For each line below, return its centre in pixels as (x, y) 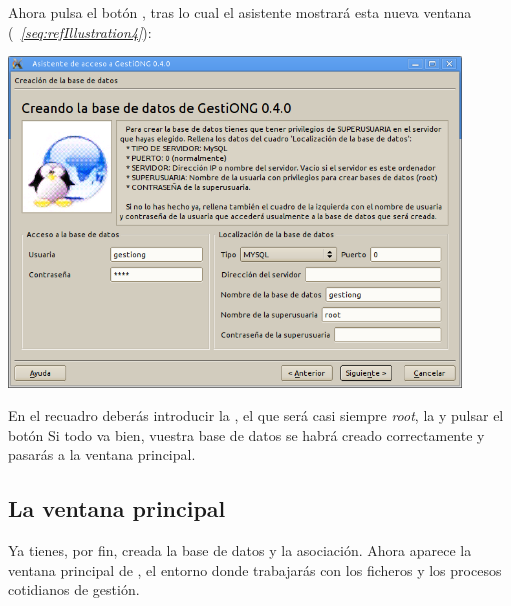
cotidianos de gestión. (74, 589)
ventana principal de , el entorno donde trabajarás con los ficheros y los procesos (255, 569)
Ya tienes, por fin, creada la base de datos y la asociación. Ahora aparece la (240, 550)
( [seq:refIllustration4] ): (80, 31)
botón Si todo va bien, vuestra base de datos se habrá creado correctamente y (246, 434)
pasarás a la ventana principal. (102, 454)
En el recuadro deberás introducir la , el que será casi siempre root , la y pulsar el (256, 415)
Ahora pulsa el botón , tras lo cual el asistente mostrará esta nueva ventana (240, 12)
